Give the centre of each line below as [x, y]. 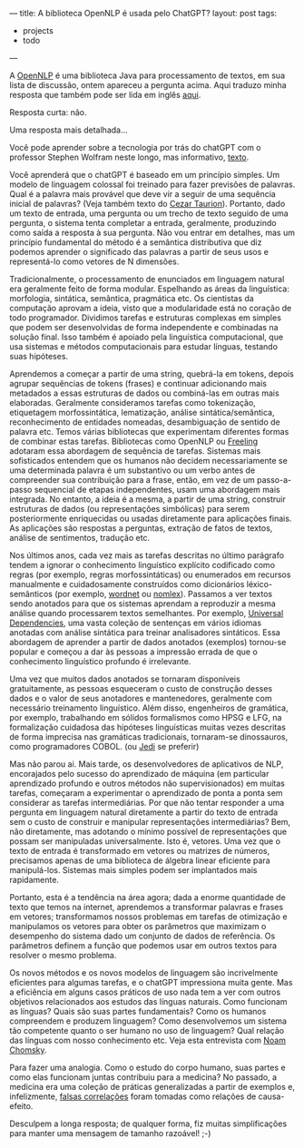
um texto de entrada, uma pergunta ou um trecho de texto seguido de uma [149, 213]
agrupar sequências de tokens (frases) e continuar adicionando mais [138, 383]
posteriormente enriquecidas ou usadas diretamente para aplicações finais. [151, 518]
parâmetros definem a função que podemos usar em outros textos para [143, 946]
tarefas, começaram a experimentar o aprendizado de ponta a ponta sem [146, 793]
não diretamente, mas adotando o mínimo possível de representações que [148, 831]
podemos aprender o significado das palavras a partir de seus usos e [139, 252]
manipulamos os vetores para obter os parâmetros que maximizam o [138, 926]
